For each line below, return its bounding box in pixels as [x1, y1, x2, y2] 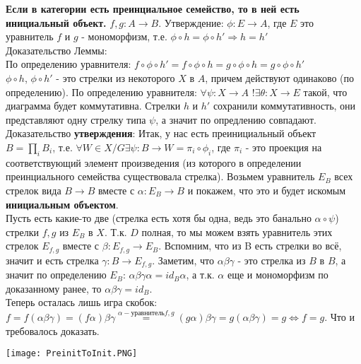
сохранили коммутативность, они [213, 98, 356, 113]
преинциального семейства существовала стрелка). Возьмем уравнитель [6, 169, 315, 184]
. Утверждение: [158, 15, 224, 30]
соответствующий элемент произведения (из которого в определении [6, 155, 302, 170]
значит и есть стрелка [6, 252, 99, 267]
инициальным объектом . [6, 196, 119, 211]
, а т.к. [186, 267, 215, 282]
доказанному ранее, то [6, 281, 102, 295]
